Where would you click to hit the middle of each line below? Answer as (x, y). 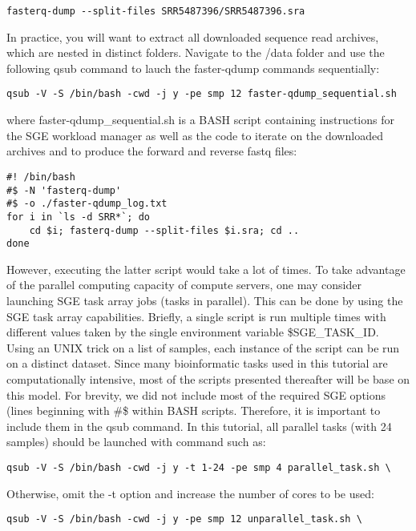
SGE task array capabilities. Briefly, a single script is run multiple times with (196, 316)
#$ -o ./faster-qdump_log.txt (87, 204)
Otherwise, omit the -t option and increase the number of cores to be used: (190, 493)
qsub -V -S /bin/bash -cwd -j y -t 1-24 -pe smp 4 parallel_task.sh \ (199, 467)
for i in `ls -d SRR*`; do (78, 217)
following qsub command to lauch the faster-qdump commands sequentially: (193, 68)
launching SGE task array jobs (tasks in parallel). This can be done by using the (205, 300)
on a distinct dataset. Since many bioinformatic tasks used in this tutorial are (197, 363)
